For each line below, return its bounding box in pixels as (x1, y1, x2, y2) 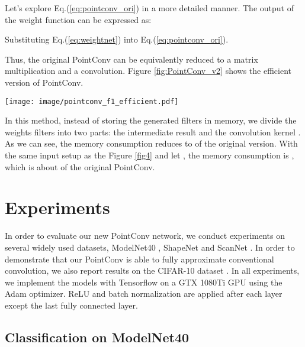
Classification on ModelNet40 (5, 327, 190, 346)
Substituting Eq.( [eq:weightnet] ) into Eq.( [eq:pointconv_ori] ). (5, 33, 229, 46)
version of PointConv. (5, 76, 84, 88)
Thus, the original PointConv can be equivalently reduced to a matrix (5, 53, 258, 65)
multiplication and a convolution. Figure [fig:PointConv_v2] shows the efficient (5, 64, 292, 77)
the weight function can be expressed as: (5, 13, 152, 25)
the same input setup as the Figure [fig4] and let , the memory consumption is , (5, 149, 294, 161)
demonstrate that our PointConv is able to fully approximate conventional (5, 252, 274, 265)
